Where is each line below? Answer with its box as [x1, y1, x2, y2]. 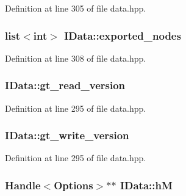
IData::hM [120, 177, 173, 192]
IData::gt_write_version [5, 128, 129, 143]
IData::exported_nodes [64, 27, 181, 43]
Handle [5, 177, 41, 192]
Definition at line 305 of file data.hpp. [5, 2, 146, 14]
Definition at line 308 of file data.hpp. [5, 51, 146, 64]
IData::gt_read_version [5, 78, 126, 93]
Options [54, 177, 93, 192]
